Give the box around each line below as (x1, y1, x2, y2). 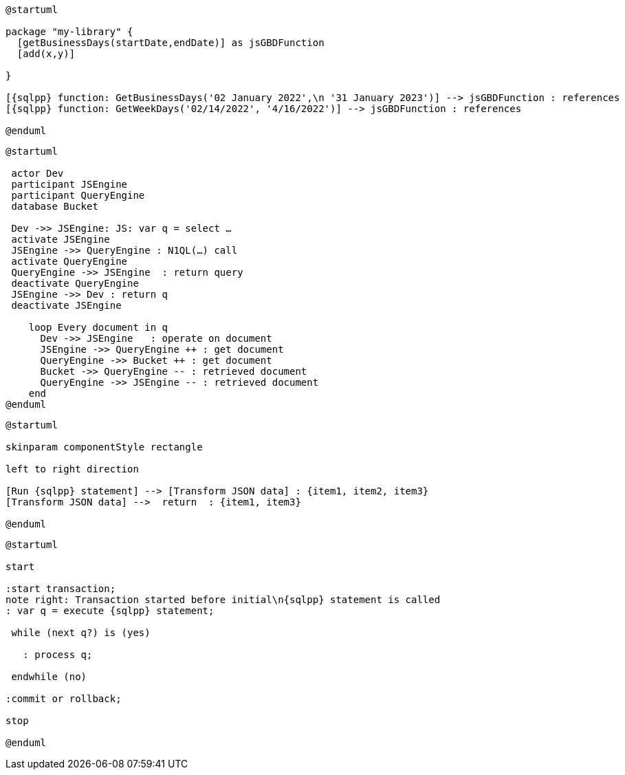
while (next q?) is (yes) (11, 627, 151, 638)
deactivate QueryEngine (11, 278, 139, 289)
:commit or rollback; (6, 693, 122, 704)
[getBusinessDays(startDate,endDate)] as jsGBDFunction (17, 37, 325, 48)
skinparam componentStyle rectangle (6, 441, 203, 452)
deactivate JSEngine (11, 300, 122, 311)
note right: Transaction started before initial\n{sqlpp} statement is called (6, 594, 441, 605)
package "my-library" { (6, 26, 133, 37)
